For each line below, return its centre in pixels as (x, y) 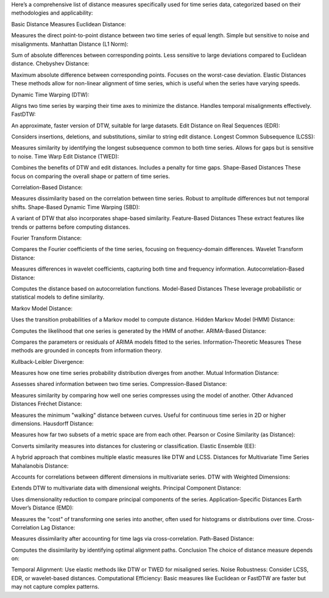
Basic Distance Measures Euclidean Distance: (69, 24)
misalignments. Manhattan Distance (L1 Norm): (70, 44)
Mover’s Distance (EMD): (43, 508)
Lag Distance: (58, 527)
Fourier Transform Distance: (47, 238)
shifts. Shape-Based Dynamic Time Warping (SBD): (76, 207)
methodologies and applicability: (52, 13)
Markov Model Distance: (42, 308)
